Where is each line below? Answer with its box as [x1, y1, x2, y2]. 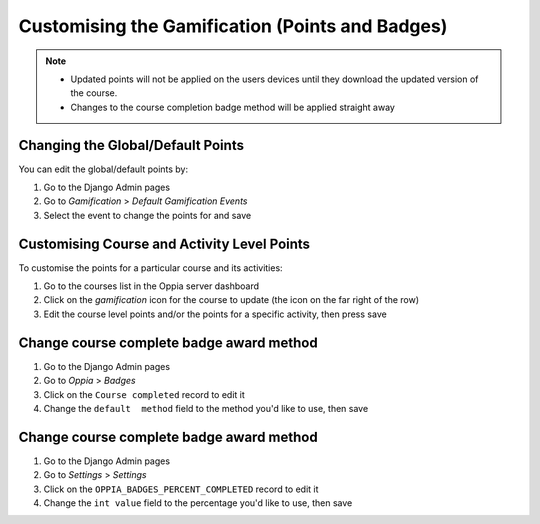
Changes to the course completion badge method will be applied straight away [70, 101, 395, 113]
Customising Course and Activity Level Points [18, 235, 310, 252]
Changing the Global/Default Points [18, 136, 245, 154]
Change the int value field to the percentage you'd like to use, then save [43, 497, 353, 509]
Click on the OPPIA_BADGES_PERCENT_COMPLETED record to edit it [43, 483, 319, 495]
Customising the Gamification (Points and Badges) [18, 15, 448, 37]
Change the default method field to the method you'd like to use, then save [43, 402, 369, 414]
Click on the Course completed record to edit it [43, 388, 245, 400]
